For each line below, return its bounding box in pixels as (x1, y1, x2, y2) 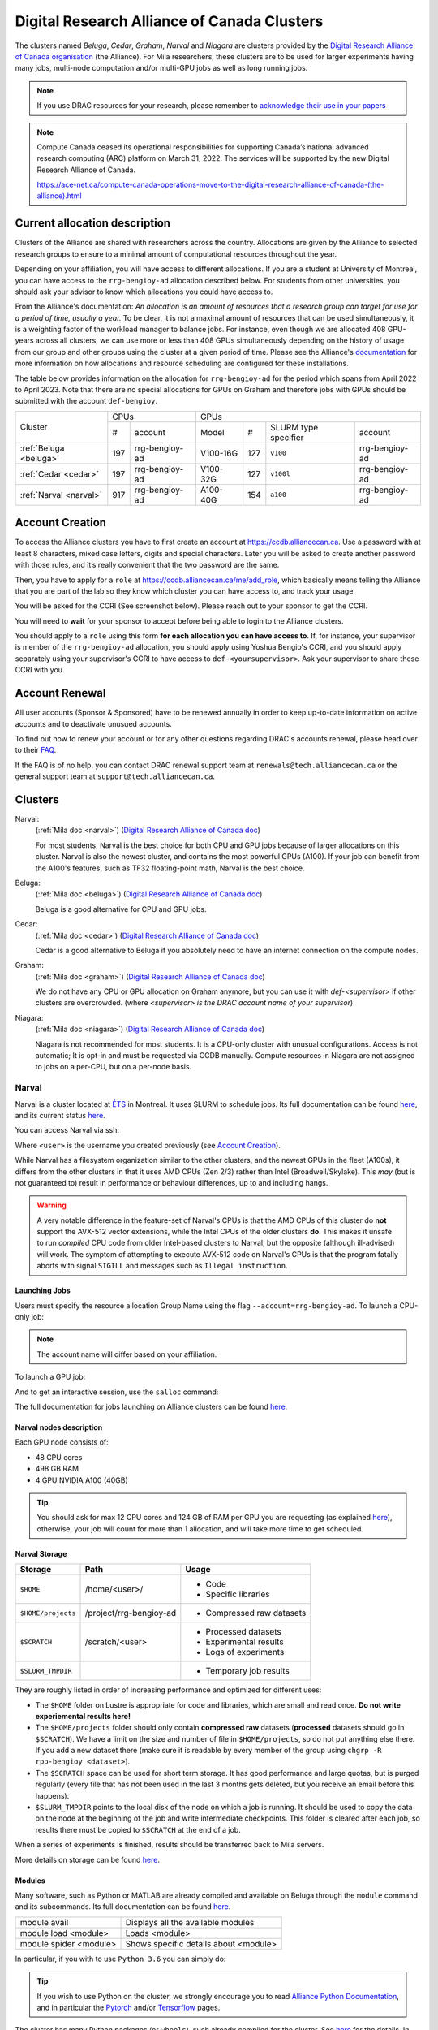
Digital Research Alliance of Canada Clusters (15, 12, 324, 30)
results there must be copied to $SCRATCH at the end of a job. (35, 1825, 241, 1834)
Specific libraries (205, 1588, 270, 1600)
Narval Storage (15, 1548, 67, 1558)
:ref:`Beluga (19, 443, 65, 454)
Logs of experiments (205, 1647, 285, 1658)
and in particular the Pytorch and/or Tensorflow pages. (36, 2002, 221, 2012)
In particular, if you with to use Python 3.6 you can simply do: (15, 1954, 226, 1963)
